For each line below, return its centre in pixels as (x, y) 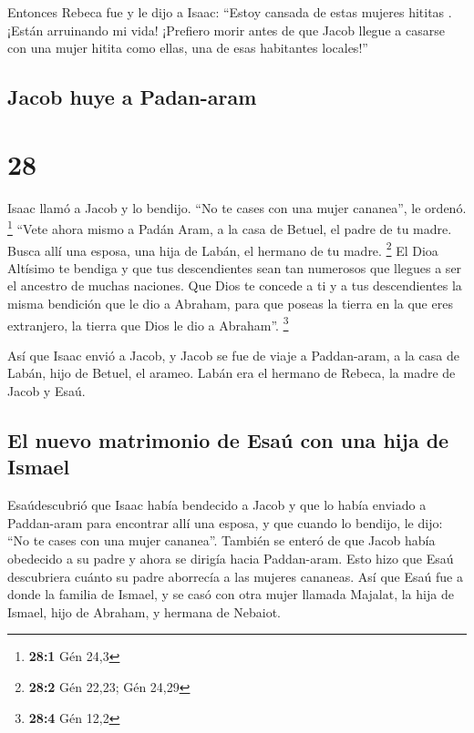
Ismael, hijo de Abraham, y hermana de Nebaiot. (144, 611)
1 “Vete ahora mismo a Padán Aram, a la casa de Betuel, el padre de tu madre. (230, 227)
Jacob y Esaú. (46, 391)
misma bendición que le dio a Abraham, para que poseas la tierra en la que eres (230, 303)
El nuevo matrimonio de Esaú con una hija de (228, 439)
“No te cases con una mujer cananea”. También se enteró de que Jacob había (222, 540)
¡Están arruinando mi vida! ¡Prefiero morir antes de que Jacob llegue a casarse (226, 30)
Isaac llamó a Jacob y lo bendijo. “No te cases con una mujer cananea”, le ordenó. (237, 207)
